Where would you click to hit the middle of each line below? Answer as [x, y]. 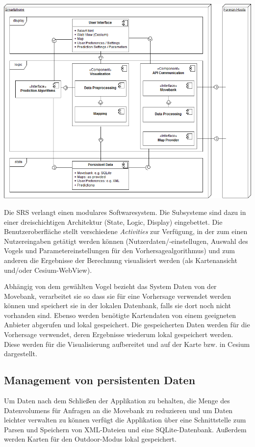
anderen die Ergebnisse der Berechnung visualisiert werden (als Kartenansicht [121, 260]
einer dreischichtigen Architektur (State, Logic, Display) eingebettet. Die [113, 222]
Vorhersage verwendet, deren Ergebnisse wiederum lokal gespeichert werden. [119, 334]
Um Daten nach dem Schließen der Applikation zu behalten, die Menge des [117, 401]
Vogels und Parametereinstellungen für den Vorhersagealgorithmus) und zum [119, 250]
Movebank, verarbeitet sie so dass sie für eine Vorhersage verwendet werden [118, 296]
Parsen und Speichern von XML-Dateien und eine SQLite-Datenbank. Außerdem [125, 429]
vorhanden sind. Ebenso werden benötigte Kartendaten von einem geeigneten [120, 315]
